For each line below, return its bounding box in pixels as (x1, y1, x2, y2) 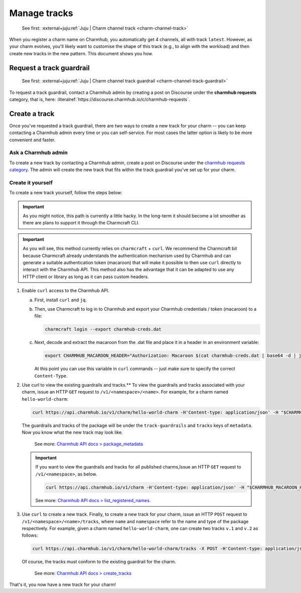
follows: (22, 532, 38, 538)
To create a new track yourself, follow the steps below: (9, 190, 122, 196)
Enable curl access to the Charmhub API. (22, 288, 110, 294)
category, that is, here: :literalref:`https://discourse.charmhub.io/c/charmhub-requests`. (9, 96, 190, 102)
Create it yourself (9, 179, 53, 186)
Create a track (9, 109, 55, 118)
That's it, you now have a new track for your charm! (9, 581, 116, 587)
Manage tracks (9, 8, 73, 19)
